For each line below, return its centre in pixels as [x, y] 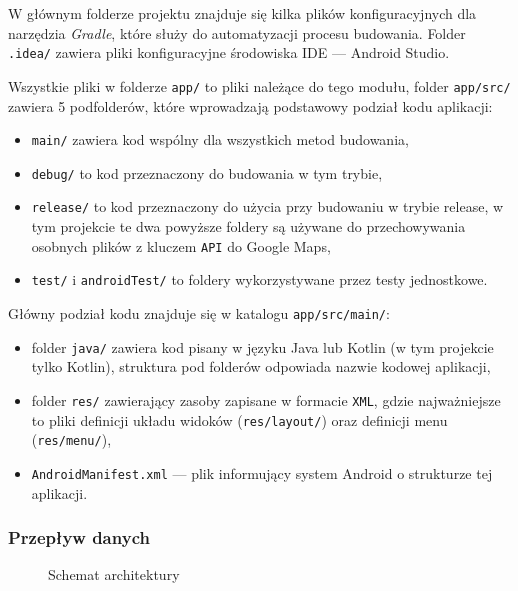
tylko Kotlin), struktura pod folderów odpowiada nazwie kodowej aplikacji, [261, 366]
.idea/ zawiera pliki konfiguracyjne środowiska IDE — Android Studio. [229, 52]
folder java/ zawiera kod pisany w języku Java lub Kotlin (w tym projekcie [262, 346]
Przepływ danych [79, 537]
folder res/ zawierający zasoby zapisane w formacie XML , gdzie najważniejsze [266, 399]
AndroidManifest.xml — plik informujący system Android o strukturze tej [262, 472]
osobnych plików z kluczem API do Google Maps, [181, 245]
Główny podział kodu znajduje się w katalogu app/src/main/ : [199, 312]
